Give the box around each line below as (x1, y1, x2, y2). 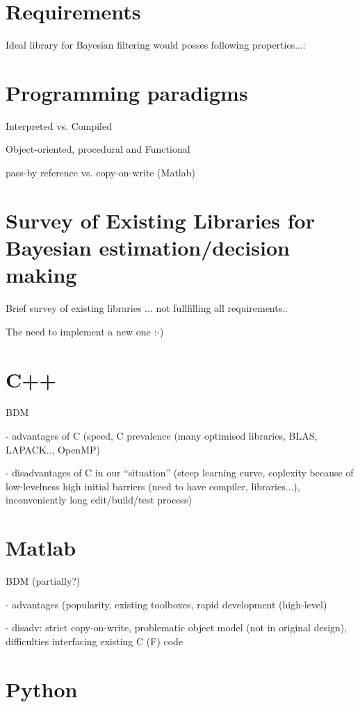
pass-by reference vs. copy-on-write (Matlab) (6, 165, 195, 180)
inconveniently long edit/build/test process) (6, 492, 192, 507)
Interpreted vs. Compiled (6, 118, 112, 133)
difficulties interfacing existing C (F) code (6, 633, 183, 648)
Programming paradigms (6, 78, 248, 106)
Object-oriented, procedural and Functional (6, 142, 190, 156)
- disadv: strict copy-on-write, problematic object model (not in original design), (6, 620, 347, 635)
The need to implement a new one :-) (6, 324, 164, 338)
